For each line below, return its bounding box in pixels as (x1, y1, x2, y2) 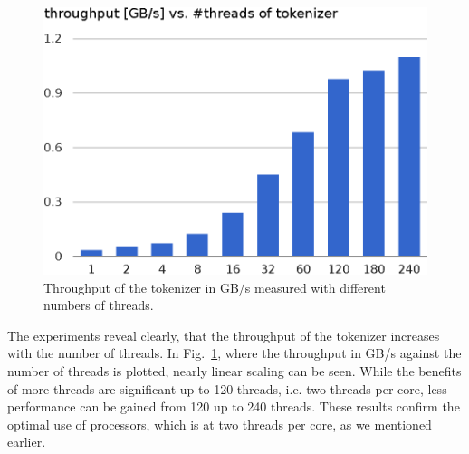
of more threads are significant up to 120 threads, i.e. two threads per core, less (7, 379, 447, 398)
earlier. (7, 432, 46, 451)
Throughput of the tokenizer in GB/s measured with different (43, 277, 386, 296)
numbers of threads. (43, 295, 154, 314)
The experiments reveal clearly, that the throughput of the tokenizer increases (7, 325, 440, 344)
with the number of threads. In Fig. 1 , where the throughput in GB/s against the (7, 343, 462, 362)
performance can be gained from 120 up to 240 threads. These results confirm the (7, 397, 460, 416)
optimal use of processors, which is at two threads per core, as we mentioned (7, 414, 432, 433)
